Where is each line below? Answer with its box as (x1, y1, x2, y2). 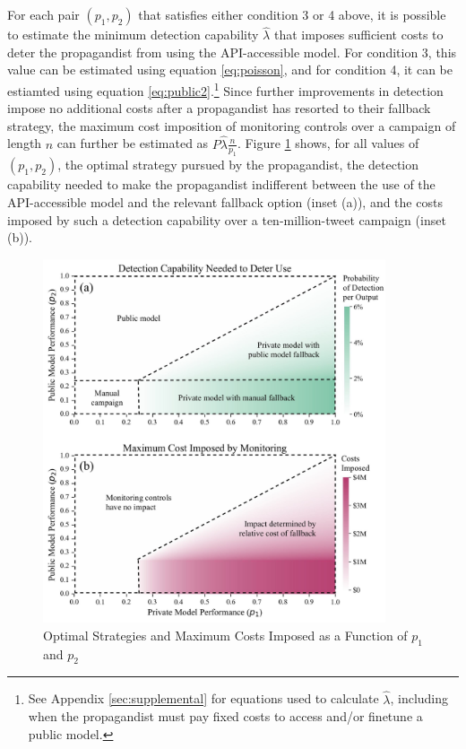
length (7, 134, 42, 152)
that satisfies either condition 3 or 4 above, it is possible (138, 5, 446, 23)
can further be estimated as (56, 134, 209, 152)
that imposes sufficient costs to (273, 25, 444, 44)
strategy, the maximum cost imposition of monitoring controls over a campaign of (7, 116, 456, 135)
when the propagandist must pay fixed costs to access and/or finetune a (28, 707, 423, 726)
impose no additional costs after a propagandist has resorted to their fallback (7, 99, 431, 118)
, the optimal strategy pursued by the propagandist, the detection (57, 155, 419, 174)
